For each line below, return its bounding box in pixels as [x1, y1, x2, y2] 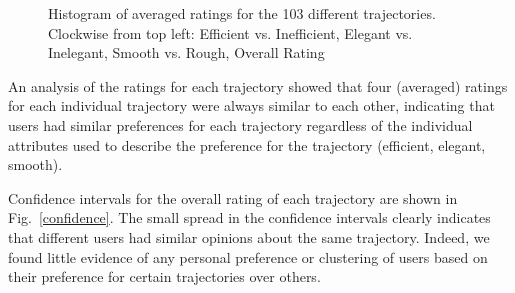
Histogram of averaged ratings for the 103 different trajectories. [48, 3, 436, 23]
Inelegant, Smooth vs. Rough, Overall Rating [48, 42, 325, 63]
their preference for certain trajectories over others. [8, 266, 321, 287]
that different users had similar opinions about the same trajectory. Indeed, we [8, 226, 490, 247]
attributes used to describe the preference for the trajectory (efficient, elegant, [8, 134, 486, 155]
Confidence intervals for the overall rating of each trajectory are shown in [8, 187, 458, 208]
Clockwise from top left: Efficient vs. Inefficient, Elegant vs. [48, 22, 413, 43]
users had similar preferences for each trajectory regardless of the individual [8, 114, 473, 135]
